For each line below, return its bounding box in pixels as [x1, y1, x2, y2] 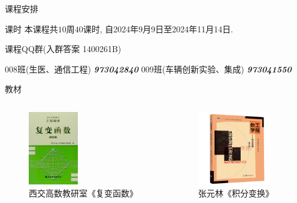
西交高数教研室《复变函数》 [29, 186, 138, 199]
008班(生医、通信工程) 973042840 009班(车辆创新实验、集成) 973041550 [5, 62, 292, 75]
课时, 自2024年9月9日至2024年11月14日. [83, 22, 234, 35]
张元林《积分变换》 [198, 186, 274, 199]
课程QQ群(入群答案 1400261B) [5, 43, 122, 55]
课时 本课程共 [5, 22, 58, 35]
